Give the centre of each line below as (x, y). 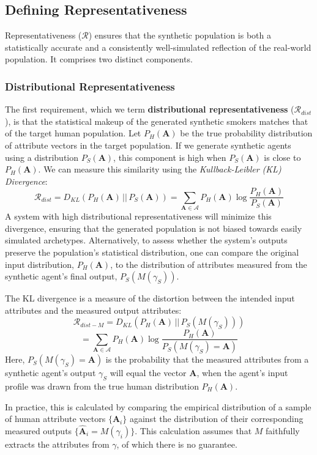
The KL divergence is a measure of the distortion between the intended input (150, 298)
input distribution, (39, 264)
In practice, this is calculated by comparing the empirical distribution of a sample (158, 406)
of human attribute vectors (55, 419)
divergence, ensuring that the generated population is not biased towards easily (154, 228)
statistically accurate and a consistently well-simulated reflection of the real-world (158, 47)
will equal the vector (148, 373)
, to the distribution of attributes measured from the (209, 264)
